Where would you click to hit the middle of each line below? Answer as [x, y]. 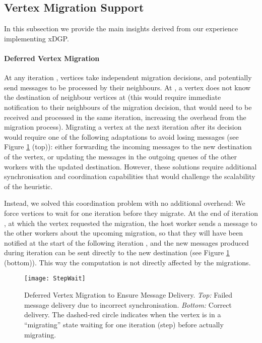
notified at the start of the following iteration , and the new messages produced [126, 242]
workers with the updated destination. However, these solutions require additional [130, 166]
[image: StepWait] [55, 279]
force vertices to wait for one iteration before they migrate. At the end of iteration [131, 213]
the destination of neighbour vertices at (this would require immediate [113, 97]
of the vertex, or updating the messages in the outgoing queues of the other [121, 156]
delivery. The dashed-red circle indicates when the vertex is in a [123, 315]
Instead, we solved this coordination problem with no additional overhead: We [125, 203]
